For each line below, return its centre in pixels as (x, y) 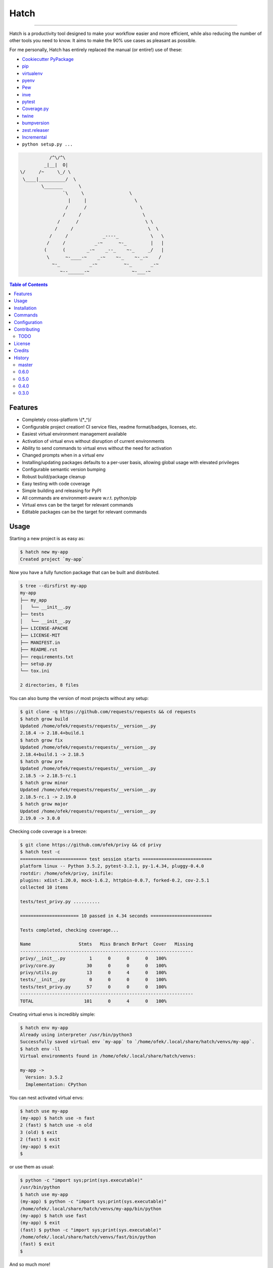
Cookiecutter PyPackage (48, 59)
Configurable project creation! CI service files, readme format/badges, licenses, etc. (109, 427)
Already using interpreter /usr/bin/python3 (76, 1034)
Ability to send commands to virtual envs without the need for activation (97, 448)
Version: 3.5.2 (44, 1077)
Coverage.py (35, 109)
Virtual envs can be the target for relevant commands (78, 505)
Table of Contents (29, 285)
